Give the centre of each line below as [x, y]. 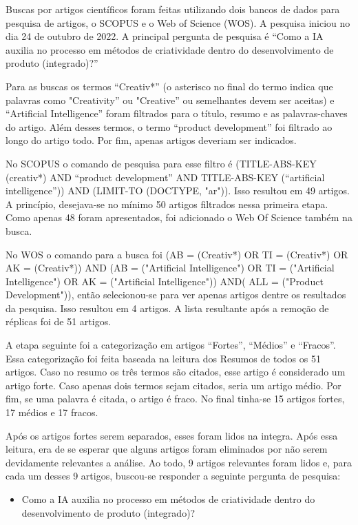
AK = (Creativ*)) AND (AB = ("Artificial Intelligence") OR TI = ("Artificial [170, 268]
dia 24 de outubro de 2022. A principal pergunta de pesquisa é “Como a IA [165, 36]
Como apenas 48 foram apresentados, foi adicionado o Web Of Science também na [179, 217]
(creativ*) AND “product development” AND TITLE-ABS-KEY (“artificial [165, 177]
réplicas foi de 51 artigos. [59, 321]
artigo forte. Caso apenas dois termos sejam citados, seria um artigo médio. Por [173, 385]
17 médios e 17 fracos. [52, 412]
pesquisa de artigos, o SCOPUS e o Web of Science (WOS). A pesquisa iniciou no [178, 22]
